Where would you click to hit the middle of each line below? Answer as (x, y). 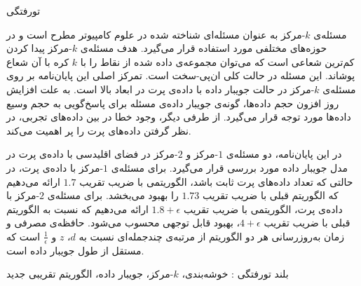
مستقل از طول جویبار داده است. (75, 250)
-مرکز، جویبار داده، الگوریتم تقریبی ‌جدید (90, 274)
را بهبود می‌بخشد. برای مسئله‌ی (113, 195)
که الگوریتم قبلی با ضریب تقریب (270, 195)
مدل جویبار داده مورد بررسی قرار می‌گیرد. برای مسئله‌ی (230, 167)
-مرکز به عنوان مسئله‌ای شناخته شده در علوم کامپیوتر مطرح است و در (156, 34)
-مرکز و (202, 154)
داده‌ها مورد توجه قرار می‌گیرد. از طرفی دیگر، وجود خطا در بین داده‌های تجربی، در (179, 117)
